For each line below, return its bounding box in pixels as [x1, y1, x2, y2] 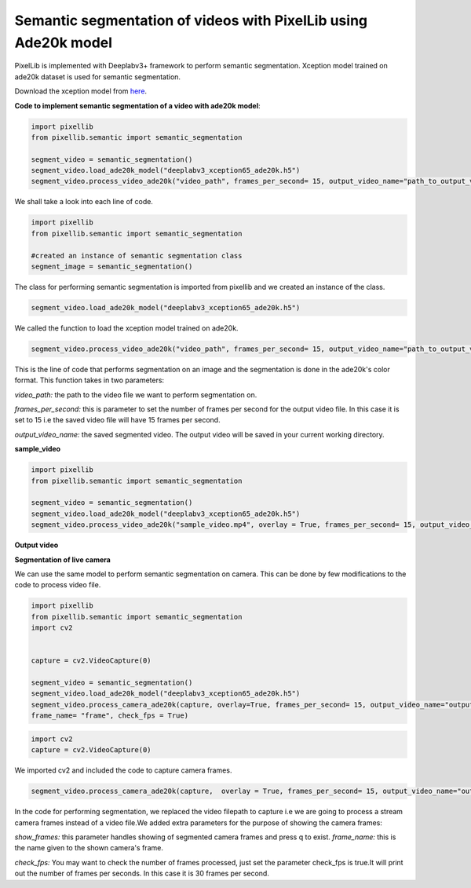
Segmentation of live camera [14, 554, 111, 565]
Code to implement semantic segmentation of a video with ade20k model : [14, 100, 261, 110]
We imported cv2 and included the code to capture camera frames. [14, 766, 232, 775]
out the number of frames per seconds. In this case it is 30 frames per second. [14, 868, 270, 879]
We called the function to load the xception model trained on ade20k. [14, 323, 239, 333]
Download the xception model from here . [14, 86, 148, 96]
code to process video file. [14, 580, 101, 590]
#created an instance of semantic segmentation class [31, 251, 243, 260]
